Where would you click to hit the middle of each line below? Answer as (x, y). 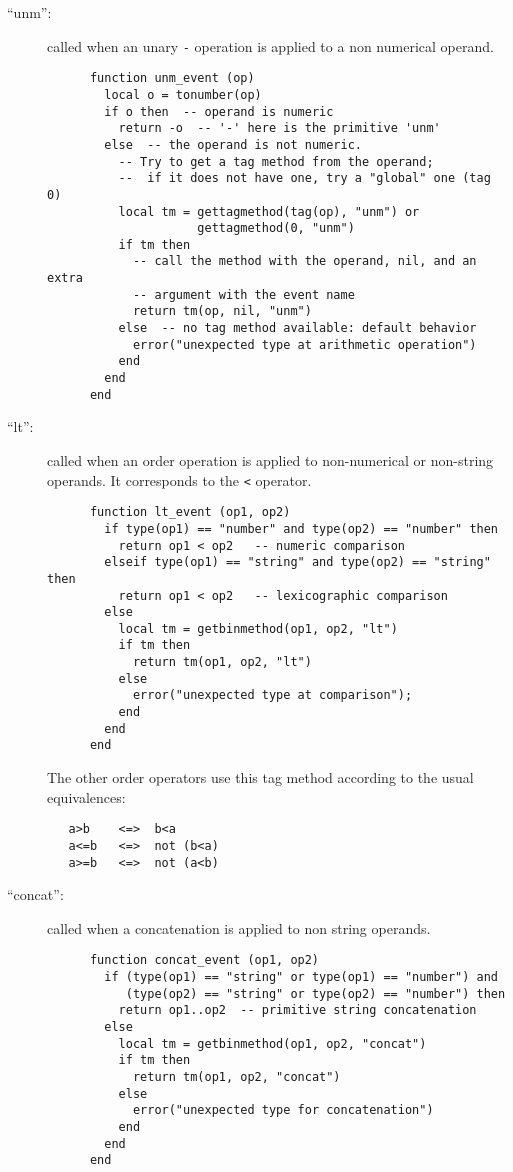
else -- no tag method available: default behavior (297, 328)
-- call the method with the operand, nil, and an (304, 261)
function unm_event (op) (172, 78)
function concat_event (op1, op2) (204, 960)
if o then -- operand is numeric (219, 111)
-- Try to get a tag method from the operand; (276, 161)
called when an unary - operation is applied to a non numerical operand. (270, 45)
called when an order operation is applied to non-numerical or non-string (270, 459)
